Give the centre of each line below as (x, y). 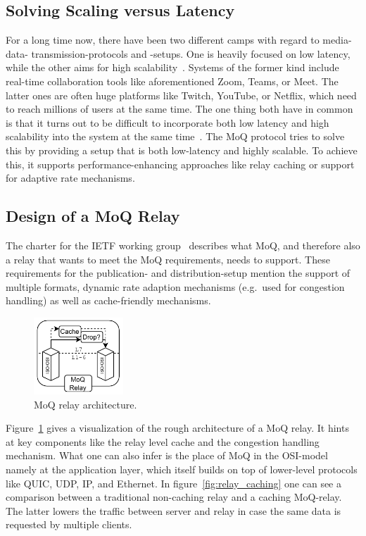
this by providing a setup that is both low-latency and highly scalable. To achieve (182, 150)
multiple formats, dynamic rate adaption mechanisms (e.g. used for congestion (175, 286)
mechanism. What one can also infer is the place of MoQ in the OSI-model (167, 455)
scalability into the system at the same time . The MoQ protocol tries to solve (175, 136)
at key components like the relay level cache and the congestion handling (163, 441)
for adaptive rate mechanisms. (70, 178)
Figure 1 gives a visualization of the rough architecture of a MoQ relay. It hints (177, 428)
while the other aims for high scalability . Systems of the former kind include (172, 67)
